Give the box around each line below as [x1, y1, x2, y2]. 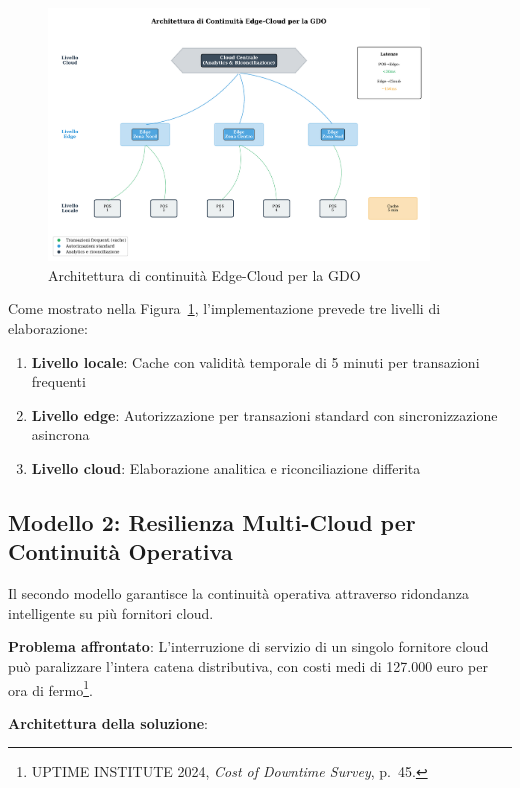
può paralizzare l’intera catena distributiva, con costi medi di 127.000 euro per [8, 655, 488, 676]
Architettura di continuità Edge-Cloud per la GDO [48, 264, 361, 285]
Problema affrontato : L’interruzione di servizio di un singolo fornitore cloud [8, 636, 489, 657]
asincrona [31, 424, 90, 445]
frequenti [31, 371, 86, 392]
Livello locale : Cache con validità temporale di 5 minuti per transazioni [31, 351, 480, 372]
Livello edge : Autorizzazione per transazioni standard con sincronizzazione [31, 404, 498, 425]
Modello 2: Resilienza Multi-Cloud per [8, 507, 416, 537]
